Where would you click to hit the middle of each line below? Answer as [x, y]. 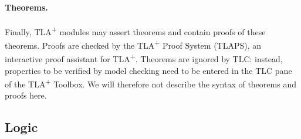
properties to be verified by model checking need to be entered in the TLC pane [148, 70]
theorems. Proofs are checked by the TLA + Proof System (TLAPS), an [133, 44]
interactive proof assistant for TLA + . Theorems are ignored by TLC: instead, [144, 58]
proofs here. [26, 95]
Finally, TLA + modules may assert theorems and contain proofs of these [135, 30]
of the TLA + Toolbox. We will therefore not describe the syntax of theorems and [150, 83]
